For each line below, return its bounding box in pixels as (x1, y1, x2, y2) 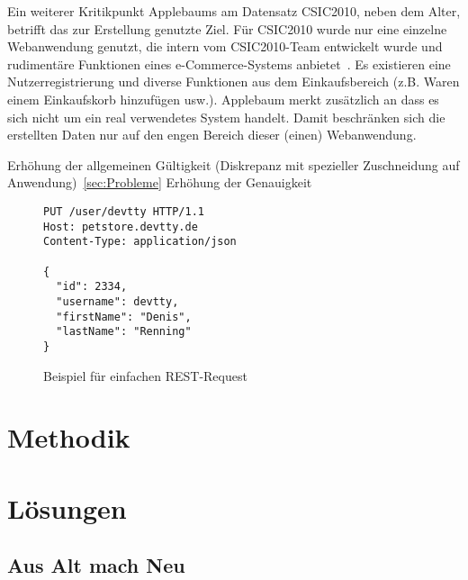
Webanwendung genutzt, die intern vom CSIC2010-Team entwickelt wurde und (7, 37, 443, 56)
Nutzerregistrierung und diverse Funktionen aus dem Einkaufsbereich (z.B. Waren (7, 72, 460, 91)
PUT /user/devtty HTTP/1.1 (43, 204, 204, 218)
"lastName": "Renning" (56, 325, 192, 339)
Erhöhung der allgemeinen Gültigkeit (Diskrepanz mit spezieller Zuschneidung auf (7, 155, 460, 174)
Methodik (7, 419, 130, 456)
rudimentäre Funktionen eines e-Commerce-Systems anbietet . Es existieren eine (7, 54, 451, 73)
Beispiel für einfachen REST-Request (43, 366, 247, 385)
